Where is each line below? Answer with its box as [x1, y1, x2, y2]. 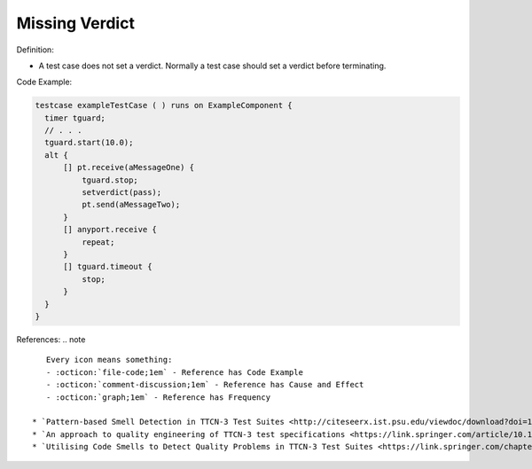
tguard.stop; [81, 175, 139, 185]
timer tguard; [44, 113, 106, 123]
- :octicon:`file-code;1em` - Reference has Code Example [45, 367, 303, 377]
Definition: [16, 44, 55, 55]
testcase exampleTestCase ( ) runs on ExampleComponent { [35, 100, 293, 111]
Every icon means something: [45, 355, 173, 365]
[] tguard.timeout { [63, 262, 153, 272]
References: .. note [16, 333, 86, 345]
